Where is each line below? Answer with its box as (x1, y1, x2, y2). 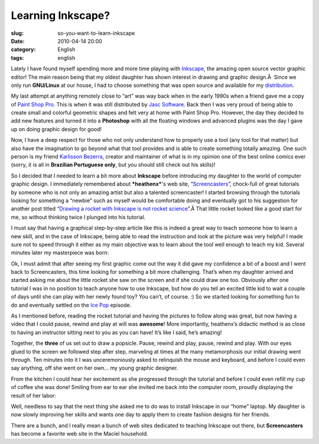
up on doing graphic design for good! (11, 125, 102, 132)
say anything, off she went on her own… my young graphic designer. (11, 364, 178, 372)
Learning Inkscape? (11, 9, 110, 22)
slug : (11, 30, 24, 37)
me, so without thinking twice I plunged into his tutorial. (11, 213, 146, 221)
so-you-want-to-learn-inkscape (57, 30, 135, 37)
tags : (11, 54, 24, 61)
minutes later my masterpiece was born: (11, 249, 109, 257)
